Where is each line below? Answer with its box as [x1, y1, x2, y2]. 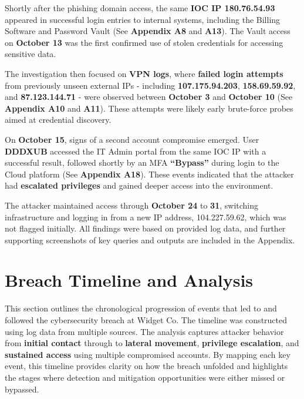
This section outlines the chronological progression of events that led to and [5, 302, 277, 314]
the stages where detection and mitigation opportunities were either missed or [5, 371, 285, 383]
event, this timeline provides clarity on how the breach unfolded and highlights [5, 360, 288, 372]
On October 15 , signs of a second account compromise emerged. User [5, 133, 259, 145]
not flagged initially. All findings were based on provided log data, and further [5, 222, 286, 234]
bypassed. [5, 383, 39, 395]
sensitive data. [5, 48, 56, 60]
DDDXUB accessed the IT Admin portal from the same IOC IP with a [5, 145, 266, 157]
